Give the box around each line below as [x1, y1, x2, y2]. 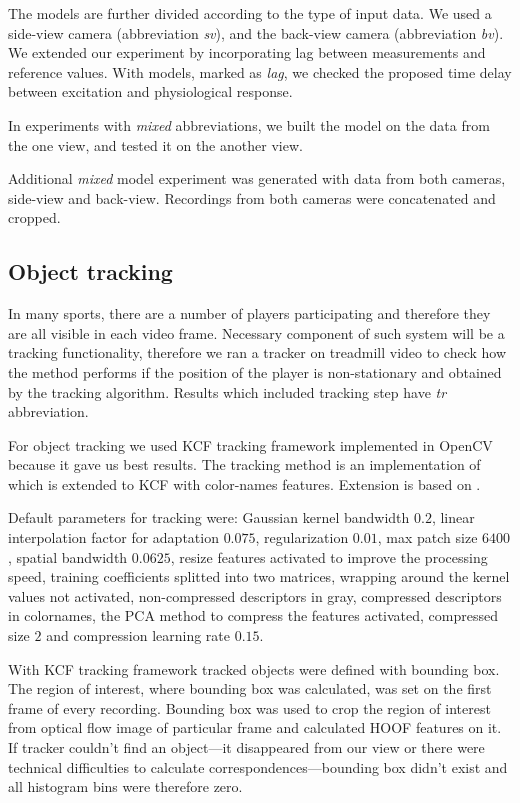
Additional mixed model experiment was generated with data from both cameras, [8, 168, 506, 189]
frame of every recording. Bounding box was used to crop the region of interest [8, 697, 491, 718]
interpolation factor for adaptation [8, 527, 219, 548]
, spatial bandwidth [8, 546, 128, 567]
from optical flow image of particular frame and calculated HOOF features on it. [8, 717, 502, 738]
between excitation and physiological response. [8, 81, 293, 102]
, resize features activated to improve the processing [170, 546, 488, 567]
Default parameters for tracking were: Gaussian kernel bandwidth [8, 507, 410, 528]
